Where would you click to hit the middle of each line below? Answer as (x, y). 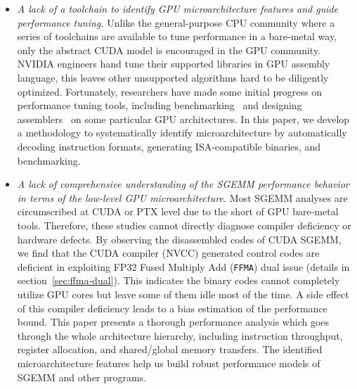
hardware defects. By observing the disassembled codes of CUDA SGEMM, (179, 239)
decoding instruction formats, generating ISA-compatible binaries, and (169, 146)
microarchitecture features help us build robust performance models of (169, 363)
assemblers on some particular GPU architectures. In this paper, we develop (183, 119)
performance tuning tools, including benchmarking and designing (160, 105)
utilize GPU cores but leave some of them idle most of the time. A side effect (183, 294)
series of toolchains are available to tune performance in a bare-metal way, (177, 36)
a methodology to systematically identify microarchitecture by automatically (182, 133)
